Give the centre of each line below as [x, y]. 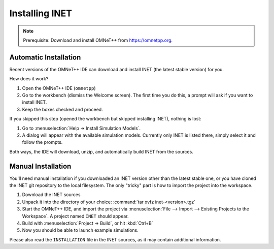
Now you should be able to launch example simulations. [80, 230]
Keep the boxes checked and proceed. [63, 109]
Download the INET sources [51, 195]
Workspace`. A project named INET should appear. [75, 216]
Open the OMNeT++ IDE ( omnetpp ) [59, 88]
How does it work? [29, 79]
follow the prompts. [42, 142]
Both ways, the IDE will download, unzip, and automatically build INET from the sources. [101, 151]
